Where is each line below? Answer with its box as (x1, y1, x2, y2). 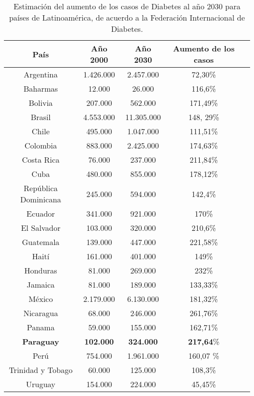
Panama (26, 322, 55, 333)
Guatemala (22, 236, 60, 247)
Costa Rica (21, 154, 60, 165)
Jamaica (26, 279, 55, 290)
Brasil (30, 111, 51, 123)
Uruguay (26, 378, 56, 390)
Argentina (23, 69, 58, 80)
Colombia (24, 140, 57, 151)
